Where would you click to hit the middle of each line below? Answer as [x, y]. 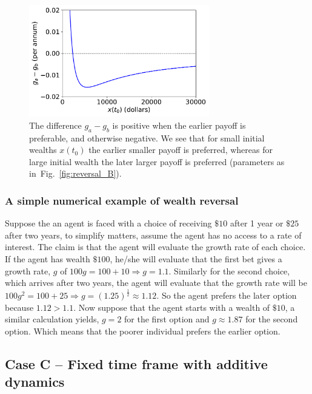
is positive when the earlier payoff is [179, 125]
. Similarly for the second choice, [229, 270]
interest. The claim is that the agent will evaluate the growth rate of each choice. [155, 247]
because [19, 307]
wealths [43, 150]
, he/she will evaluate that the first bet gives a [196, 259]
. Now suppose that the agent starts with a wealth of [172, 307]
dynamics [35, 382]
